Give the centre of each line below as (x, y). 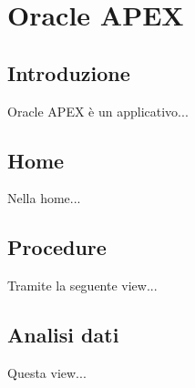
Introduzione (69, 72)
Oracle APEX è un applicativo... (98, 111)
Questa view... (47, 372)
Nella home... (44, 198)
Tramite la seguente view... (82, 286)
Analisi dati (63, 335)
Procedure (57, 247)
